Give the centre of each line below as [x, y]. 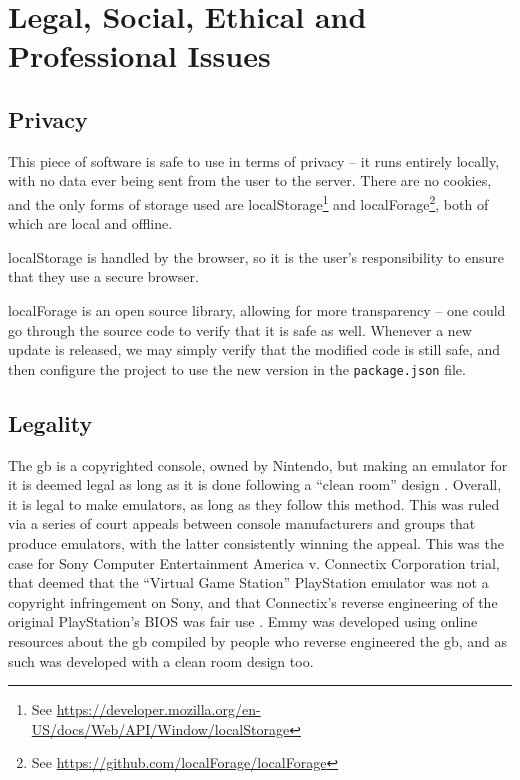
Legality [50, 422]
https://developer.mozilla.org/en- [158, 709]
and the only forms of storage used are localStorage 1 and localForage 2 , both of [248, 202]
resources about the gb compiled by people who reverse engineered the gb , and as [258, 640]
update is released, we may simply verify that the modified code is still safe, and [254, 349]
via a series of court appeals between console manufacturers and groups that [242, 523]
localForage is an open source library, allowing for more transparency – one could [257, 309]
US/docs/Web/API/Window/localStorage [160, 728]
